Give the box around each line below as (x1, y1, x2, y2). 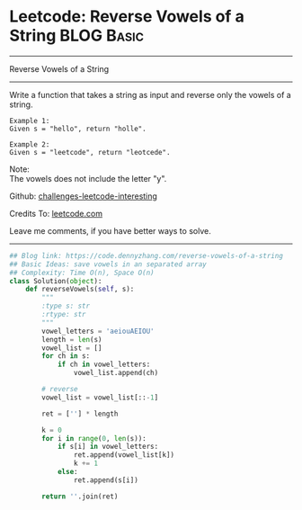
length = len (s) (41, 335, 102, 344)
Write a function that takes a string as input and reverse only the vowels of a (9, 89, 292, 100)
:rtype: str (41, 310, 87, 319)
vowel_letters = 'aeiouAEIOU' (41, 327, 155, 336)
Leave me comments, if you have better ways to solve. (9, 225, 211, 236)
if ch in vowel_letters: (57, 360, 151, 370)
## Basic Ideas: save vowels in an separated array (9, 259, 207, 269)
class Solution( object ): (9, 276, 102, 285)
